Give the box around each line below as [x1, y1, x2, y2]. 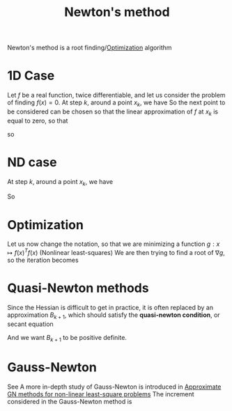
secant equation [7, 320, 54, 328]
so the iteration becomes [7, 256, 79, 265]
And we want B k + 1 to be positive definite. [7, 333, 127, 343]
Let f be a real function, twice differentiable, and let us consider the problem [7, 91, 226, 100]
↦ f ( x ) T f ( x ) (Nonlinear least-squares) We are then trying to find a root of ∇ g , [7, 247, 225, 257]
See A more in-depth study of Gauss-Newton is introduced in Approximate [7, 382, 222, 391]
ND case [7, 154, 57, 170]
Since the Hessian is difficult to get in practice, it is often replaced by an [7, 303, 214, 311]
